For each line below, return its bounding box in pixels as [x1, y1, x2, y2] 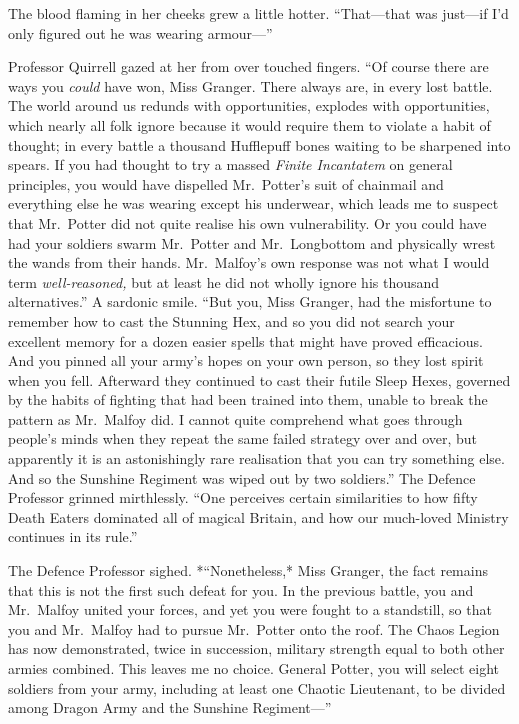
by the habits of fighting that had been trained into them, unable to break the [8, 389, 488, 410]
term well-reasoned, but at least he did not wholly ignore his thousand [8, 271, 440, 292]
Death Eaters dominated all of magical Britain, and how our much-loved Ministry [8, 506, 509, 527]
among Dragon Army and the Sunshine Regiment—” [8, 697, 332, 718]
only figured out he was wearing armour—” [8, 22, 273, 43]
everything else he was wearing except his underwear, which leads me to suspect [8, 193, 499, 214]
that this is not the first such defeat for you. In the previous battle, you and [8, 579, 474, 600]
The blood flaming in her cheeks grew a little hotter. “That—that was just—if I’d [8, 3, 509, 23]
